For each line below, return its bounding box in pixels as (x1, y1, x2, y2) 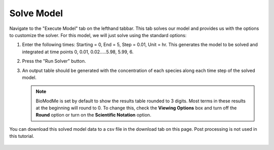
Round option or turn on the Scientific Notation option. (36, 112, 152, 118)
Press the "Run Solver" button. (22, 58, 86, 64)
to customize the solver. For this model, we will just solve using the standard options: (9, 32, 187, 38)
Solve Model (9, 8, 63, 19)
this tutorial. (9, 133, 35, 139)
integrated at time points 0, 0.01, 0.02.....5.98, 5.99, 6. (22, 49, 134, 55)
